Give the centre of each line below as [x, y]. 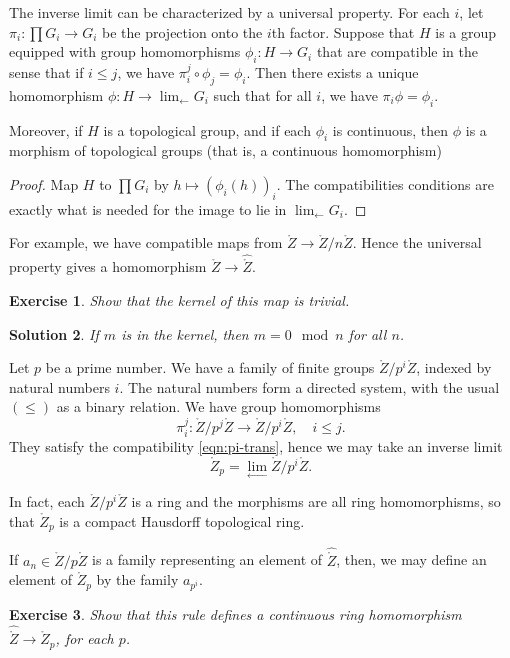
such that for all [262, 94]
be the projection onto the [182, 31]
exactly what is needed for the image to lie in [148, 208]
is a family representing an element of [207, 559]
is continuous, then [390, 129]
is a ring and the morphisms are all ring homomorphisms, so [316, 501]
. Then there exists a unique [332, 71]
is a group [466, 31]
